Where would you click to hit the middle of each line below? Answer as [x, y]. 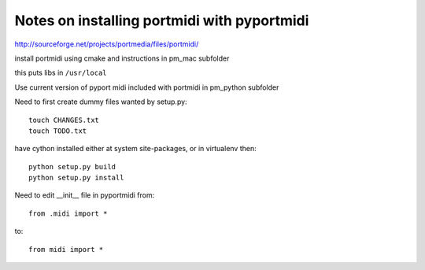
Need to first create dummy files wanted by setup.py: [101, 102]
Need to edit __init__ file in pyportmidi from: [85, 195]
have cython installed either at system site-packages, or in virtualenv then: [135, 149]
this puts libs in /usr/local [61, 73]
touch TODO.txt [58, 131]
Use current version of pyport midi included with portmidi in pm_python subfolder [147, 87]
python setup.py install [76, 178]
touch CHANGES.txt [64, 120]
